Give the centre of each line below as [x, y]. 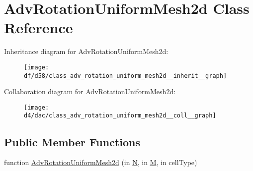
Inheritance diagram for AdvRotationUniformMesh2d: [86, 51]
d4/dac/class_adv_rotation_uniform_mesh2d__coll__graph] [120, 116]
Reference [39, 28]
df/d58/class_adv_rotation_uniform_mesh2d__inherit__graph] [126, 76]
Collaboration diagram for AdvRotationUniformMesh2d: [90, 91]
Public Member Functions [72, 142]
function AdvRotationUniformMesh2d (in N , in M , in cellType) [101, 162]
